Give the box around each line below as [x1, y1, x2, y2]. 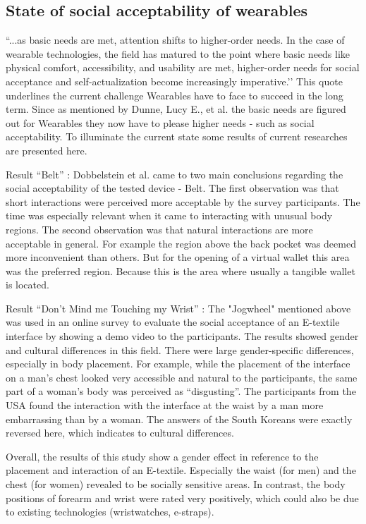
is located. [6, 277, 49, 292]
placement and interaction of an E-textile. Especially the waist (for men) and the [6, 463, 356, 477]
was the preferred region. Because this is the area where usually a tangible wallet [6, 263, 355, 278]
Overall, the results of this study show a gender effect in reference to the [6, 449, 319, 463]
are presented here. [6, 142, 87, 157]
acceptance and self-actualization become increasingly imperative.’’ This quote [6, 73, 343, 88]
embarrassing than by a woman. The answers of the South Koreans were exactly [6, 411, 353, 426]
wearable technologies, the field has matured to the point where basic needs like [6, 46, 350, 61]
